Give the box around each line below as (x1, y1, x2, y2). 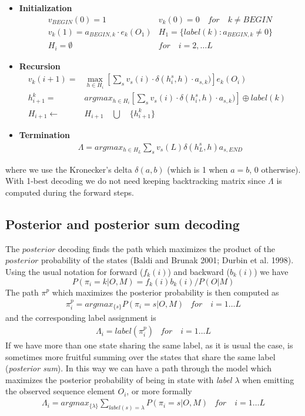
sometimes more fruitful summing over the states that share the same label (5, 350, 276, 363)
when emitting (242, 373, 294, 385)
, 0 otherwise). (249, 163, 301, 175)
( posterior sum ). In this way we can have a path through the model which (5, 362, 272, 374)
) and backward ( (167, 265, 230, 277)
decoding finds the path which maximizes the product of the (58, 242, 276, 254)
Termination (19, 129, 71, 141)
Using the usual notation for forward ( (5, 265, 143, 277)
